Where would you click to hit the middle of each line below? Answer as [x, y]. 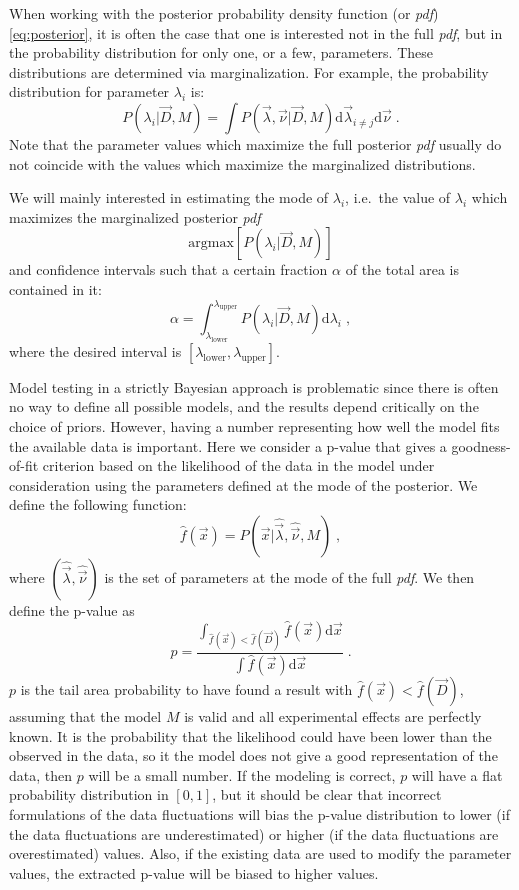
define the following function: [98, 504]
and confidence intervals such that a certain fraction [168, 269]
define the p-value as [72, 609]
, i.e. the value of [398, 197]
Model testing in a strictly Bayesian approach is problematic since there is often [254, 386]
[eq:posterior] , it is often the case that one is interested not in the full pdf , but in [256, 32]
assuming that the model [85, 716]
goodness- [481, 445]
